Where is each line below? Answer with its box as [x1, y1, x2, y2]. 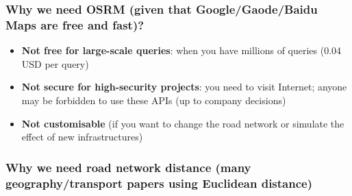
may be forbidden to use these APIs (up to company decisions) [21, 93, 286, 107]
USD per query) [21, 56, 89, 71]
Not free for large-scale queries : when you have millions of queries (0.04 [21, 43, 342, 58]
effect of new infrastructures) [21, 130, 143, 144]
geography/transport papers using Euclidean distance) [5, 174, 313, 191]
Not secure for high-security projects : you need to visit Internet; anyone [21, 79, 347, 94]
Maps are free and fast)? [5, 16, 144, 33]
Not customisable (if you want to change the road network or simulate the [21, 116, 344, 130]
